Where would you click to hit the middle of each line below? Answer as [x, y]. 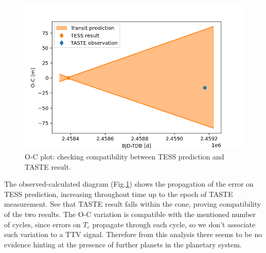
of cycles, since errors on [42, 224]
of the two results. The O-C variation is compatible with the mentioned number [130, 214]
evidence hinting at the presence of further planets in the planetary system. [123, 244]
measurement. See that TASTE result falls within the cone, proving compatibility [133, 204]
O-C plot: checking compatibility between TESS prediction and [125, 157]
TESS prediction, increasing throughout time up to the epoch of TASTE [119, 194]
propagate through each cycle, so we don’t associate [174, 224]
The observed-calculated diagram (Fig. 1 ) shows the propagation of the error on [129, 184]
